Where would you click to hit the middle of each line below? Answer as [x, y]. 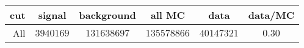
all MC [168, 15]
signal [52, 15]
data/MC [271, 15]
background [107, 15]
